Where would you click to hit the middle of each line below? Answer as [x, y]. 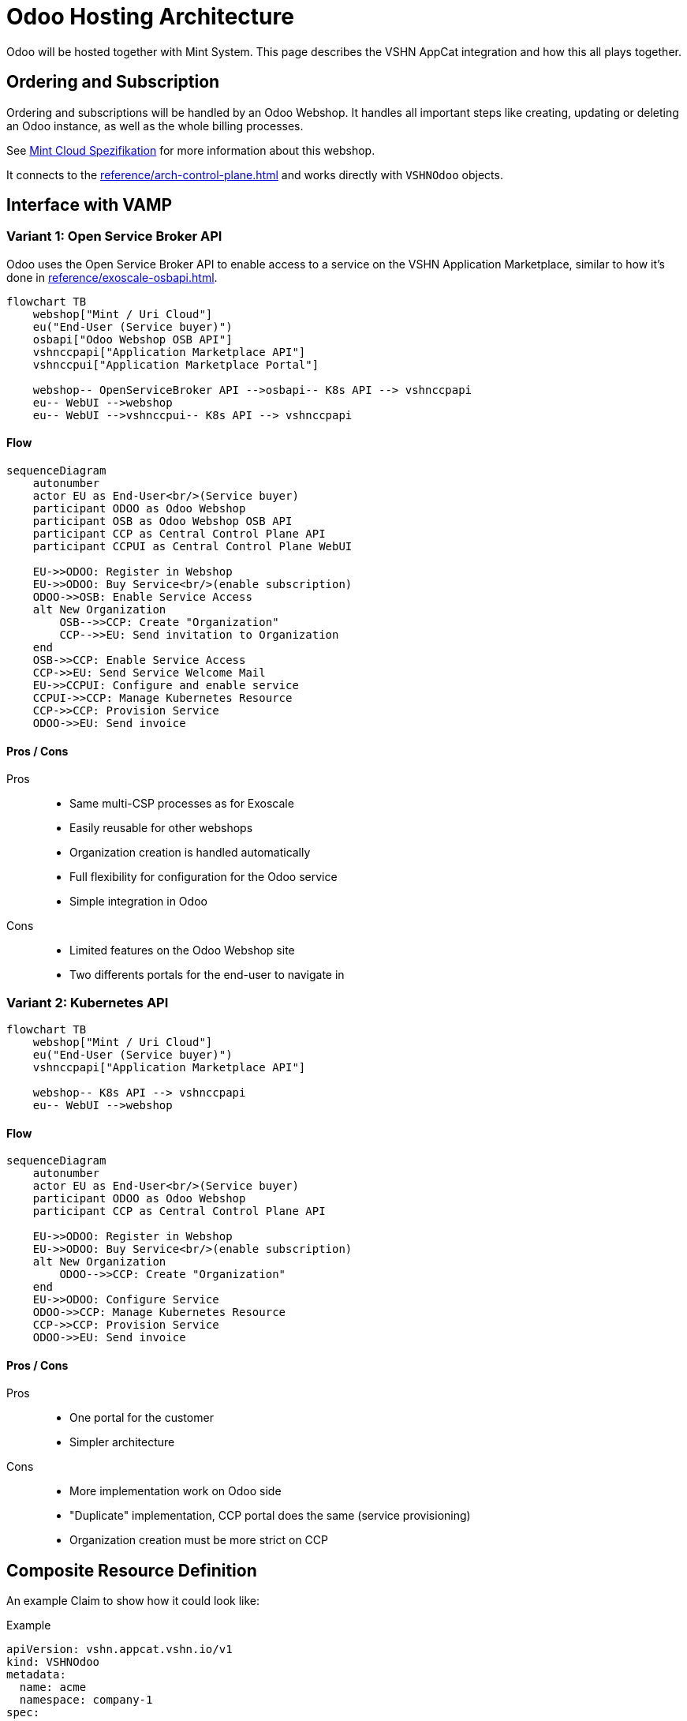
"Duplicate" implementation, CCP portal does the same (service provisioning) [270, 1516]
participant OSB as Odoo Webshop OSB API [162, 521]
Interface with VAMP [90, 205]
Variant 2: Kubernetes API [88, 1002]
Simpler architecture [122, 1442]
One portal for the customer [142, 1418]
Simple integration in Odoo [138, 902]
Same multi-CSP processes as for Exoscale [182, 804]
